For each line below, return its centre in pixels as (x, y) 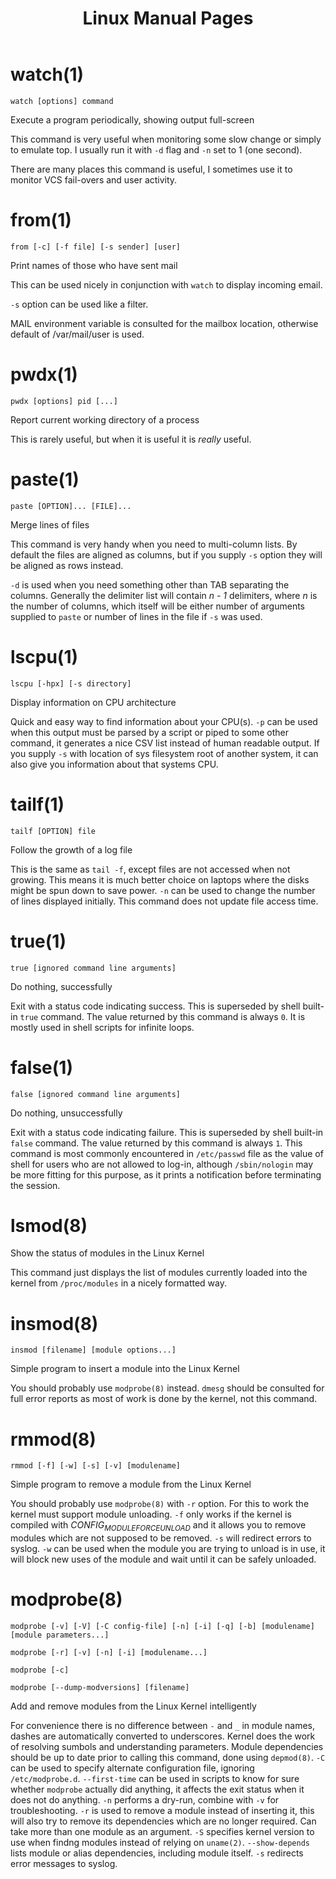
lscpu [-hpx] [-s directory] (71, 683)
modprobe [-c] (40, 1670)
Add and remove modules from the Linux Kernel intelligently (133, 1706)
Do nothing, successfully (61, 986)
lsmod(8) (49, 1225)
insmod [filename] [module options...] (93, 1350)
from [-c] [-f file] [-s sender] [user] (96, 247)
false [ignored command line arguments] (96, 1094)
